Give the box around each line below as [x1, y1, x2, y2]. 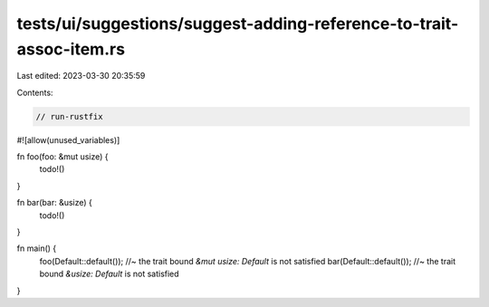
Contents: [16, 87, 53, 98]
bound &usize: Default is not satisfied [39, 268, 180, 280]
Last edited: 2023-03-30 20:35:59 [16, 71, 146, 82]
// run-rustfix [35, 111, 103, 121]
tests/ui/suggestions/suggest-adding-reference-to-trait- [16, 14, 459, 34]
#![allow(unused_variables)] [16, 134, 120, 145]
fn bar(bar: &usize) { [16, 197, 92, 208]
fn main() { [16, 243, 57, 254]
